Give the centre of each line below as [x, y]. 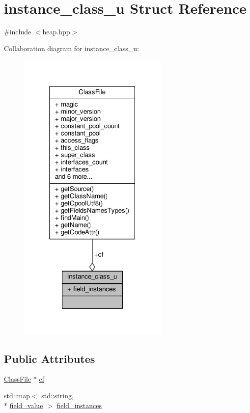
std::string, [57, 396]
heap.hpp [56, 32]
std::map [17, 396]
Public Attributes [50, 358]
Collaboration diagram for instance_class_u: [71, 48]
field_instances [79, 405]
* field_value [24, 405]
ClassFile [18, 379]
